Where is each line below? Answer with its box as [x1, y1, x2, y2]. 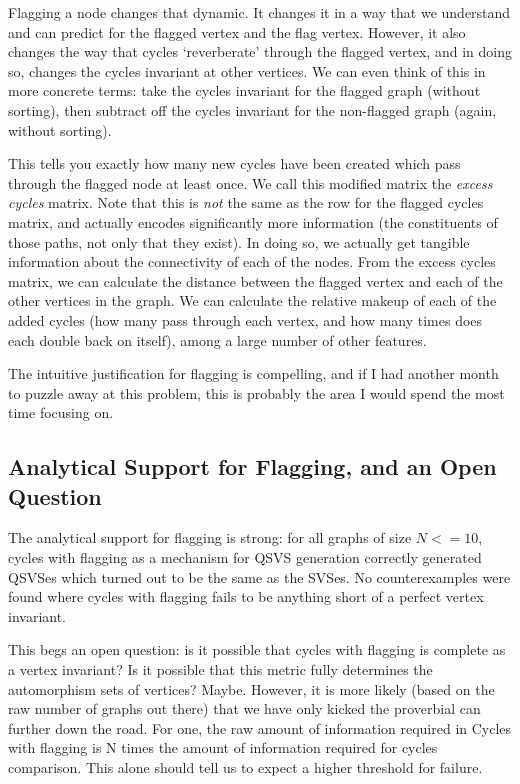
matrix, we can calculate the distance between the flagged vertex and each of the [8, 270, 503, 291]
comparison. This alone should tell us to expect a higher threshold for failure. [8, 757, 483, 777]
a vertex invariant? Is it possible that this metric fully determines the [8, 659, 433, 680]
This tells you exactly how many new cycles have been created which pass [8, 153, 461, 174]
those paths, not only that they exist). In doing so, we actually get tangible [8, 231, 470, 252]
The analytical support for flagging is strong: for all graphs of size [8, 527, 412, 548]
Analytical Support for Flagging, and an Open [8, 451, 497, 482]
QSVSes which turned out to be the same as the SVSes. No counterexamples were [8, 566, 511, 587]
